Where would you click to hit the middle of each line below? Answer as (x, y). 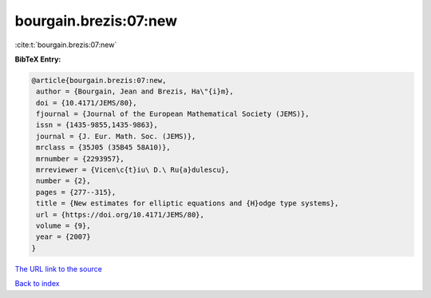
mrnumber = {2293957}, (81, 159)
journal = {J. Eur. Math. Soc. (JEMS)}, (116, 136)
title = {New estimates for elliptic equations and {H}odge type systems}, (188, 203)
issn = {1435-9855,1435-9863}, (97, 125)
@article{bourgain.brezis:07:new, (99, 80)
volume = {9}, (63, 226)
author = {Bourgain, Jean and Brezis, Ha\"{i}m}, (135, 91)
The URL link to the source (59, 268)
